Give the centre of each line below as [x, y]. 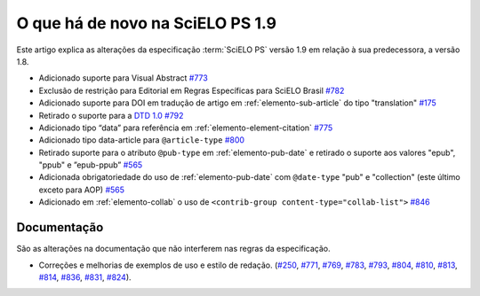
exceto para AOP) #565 [81, 190]
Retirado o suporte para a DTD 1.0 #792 [111, 115]
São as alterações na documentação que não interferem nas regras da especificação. [173, 249]
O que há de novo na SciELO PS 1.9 [147, 23]
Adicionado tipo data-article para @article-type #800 [141, 140]
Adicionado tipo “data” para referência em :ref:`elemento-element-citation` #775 [186, 128]
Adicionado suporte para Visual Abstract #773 [123, 78]
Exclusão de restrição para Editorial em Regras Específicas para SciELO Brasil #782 [192, 90]
